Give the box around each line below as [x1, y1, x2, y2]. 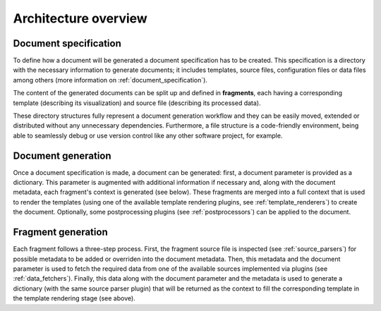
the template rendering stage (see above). [13, 294, 135, 303]
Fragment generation [13, 226, 109, 238]
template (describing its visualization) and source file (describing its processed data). [13, 99, 261, 107]
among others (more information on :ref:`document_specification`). [13, 75, 208, 84]
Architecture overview [13, 11, 147, 26]
